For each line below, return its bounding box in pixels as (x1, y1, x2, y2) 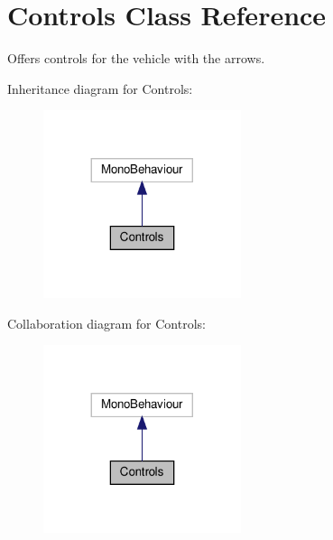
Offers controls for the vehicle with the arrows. (7, 49, 265, 68)
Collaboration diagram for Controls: (7, 313, 206, 332)
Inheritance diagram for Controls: (7, 79, 193, 98)
